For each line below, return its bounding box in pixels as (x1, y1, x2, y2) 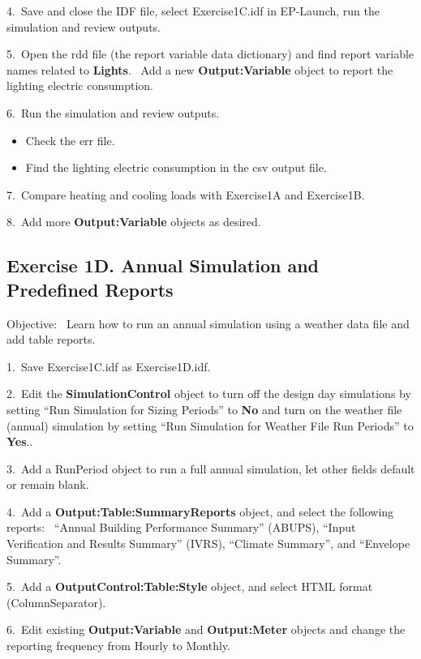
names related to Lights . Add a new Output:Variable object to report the (6, 61, 393, 78)
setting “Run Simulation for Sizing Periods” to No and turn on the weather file (6, 400, 402, 417)
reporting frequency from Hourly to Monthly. (6, 637, 230, 654)
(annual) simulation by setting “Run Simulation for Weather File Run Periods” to (6, 417, 414, 434)
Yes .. (6, 433, 33, 450)
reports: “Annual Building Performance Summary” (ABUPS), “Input (6, 519, 356, 536)
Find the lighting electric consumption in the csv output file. (25, 159, 327, 176)
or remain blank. (6, 476, 89, 493)
